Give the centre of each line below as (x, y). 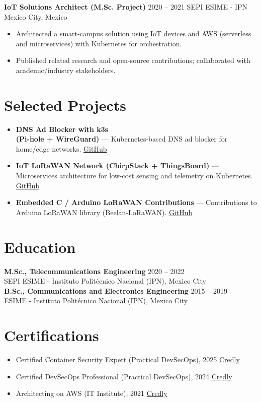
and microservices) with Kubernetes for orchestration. (99, 43)
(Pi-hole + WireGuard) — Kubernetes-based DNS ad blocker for (122, 139)
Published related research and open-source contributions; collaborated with (133, 60)
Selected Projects (65, 105)
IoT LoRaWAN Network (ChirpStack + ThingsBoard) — (117, 165)
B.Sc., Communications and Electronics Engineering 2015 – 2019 (116, 290)
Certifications (52, 335)
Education (40, 247)
